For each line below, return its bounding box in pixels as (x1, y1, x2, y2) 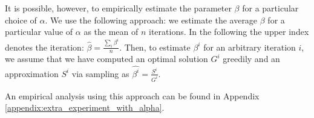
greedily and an (223, 52, 280, 65)
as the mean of (83, 25, 139, 38)
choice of (5, 13, 37, 26)
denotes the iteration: (5, 40, 84, 53)
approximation (5, 67, 59, 79)
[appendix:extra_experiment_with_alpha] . (5, 101, 165, 114)
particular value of (5, 25, 73, 38)
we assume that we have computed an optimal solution (5, 52, 208, 65)
